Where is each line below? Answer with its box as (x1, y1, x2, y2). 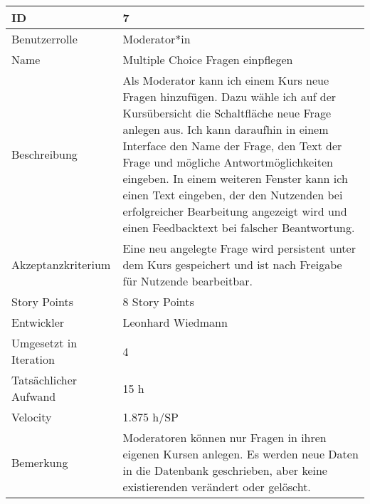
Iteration (11, 351, 55, 367)
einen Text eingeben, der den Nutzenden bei (122, 187, 343, 203)
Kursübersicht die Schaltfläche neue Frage (122, 105, 331, 121)
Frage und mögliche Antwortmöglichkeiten (122, 154, 333, 170)
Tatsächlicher (11, 372, 78, 388)
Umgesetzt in (11, 335, 78, 351)
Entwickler (11, 314, 65, 330)
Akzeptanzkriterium (11, 256, 111, 273)
